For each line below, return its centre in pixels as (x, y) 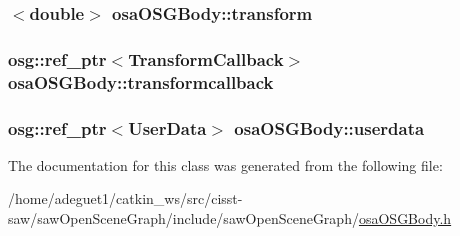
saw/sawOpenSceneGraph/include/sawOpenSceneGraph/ (183, 218)
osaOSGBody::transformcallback (141, 81)
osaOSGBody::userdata (329, 127)
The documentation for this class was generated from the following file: (225, 164)
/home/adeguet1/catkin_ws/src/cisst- (125, 198)
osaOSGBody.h (405, 218)
